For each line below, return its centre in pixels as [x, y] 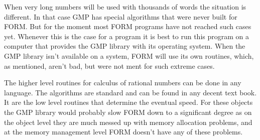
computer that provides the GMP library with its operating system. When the [125, 46]
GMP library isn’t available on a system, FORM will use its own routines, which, [129, 55]
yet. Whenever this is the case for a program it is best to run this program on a [126, 36]
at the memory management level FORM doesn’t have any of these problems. [123, 132]
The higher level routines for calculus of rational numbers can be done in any [123, 83]
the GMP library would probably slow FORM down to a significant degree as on [128, 112]
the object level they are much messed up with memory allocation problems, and [128, 122]
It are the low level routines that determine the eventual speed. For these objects [128, 102]
